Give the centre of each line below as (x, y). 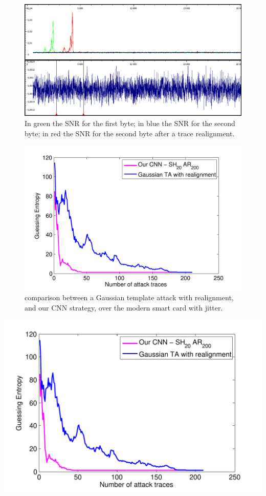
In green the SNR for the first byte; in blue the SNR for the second (130, 123)
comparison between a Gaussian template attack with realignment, (129, 297)
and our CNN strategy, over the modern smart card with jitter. (124, 307)
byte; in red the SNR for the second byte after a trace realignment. (130, 133)
